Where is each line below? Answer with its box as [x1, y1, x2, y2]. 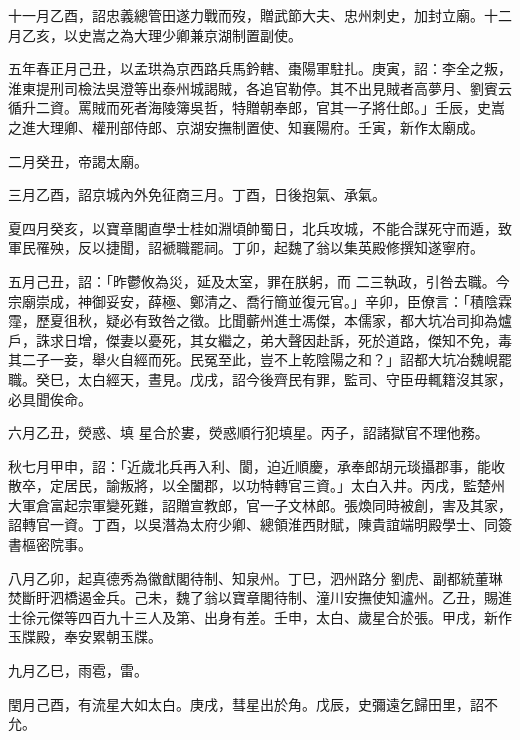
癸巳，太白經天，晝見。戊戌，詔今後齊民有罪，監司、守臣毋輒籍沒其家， [35, 368, 512, 389]
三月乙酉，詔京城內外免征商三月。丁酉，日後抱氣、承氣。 [8, 184, 386, 205]
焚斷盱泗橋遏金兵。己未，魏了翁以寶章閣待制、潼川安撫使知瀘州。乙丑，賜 [8, 587, 498, 608]
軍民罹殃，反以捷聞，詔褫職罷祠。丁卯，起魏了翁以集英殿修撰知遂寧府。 [8, 237, 484, 258]
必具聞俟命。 [8, 388, 92, 409]
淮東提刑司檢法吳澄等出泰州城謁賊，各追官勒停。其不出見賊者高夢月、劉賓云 [8, 77, 512, 98]
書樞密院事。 [8, 534, 92, 555]
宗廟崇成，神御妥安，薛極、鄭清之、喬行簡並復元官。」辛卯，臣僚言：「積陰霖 [8, 290, 512, 311]
